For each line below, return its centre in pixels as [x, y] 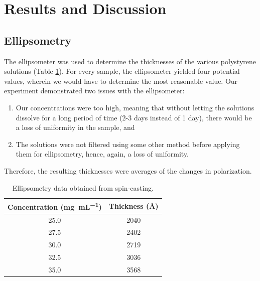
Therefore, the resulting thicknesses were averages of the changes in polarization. [128, 170]
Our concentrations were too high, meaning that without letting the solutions [135, 107]
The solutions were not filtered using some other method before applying [128, 144]
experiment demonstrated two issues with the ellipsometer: [94, 91]
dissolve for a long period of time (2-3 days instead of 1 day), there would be [134, 117]
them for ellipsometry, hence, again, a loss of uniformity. [102, 154]
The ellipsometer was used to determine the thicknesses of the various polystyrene [130, 61]
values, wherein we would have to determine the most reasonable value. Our [121, 81]
